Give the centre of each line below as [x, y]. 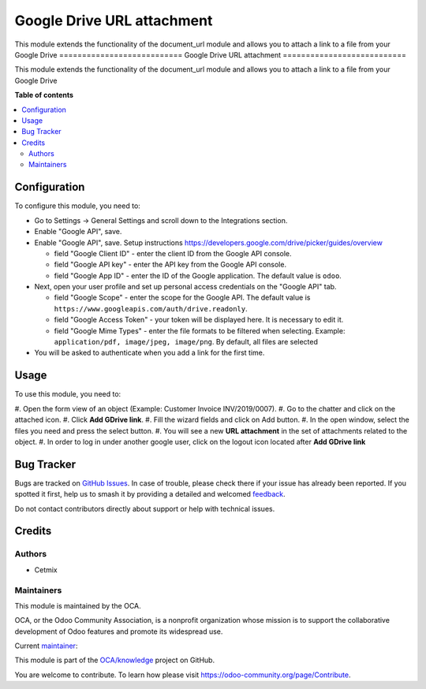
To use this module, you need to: [68, 394]
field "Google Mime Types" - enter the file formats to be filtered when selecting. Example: [200, 330]
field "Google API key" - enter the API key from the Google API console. [170, 265]
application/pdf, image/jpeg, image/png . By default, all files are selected [186, 342]
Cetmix [46, 570]
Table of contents [44, 95]
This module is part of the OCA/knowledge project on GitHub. [115, 660]
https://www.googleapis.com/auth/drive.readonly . [151, 308]
